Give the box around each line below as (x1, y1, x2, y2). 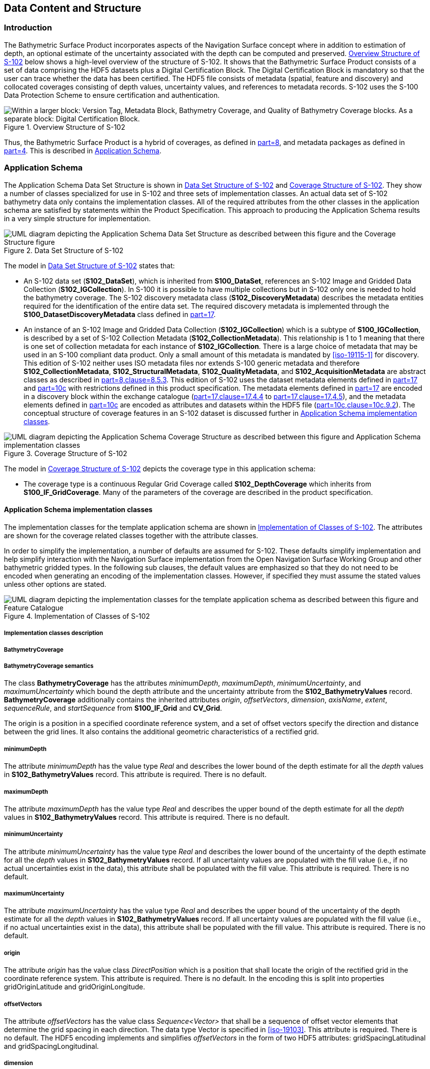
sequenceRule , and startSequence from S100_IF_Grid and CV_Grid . (4, 704, 222, 713)
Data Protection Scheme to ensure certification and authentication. (4, 90, 220, 99)
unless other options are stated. (4, 579, 107, 588)
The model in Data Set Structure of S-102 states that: (4, 261, 175, 270)
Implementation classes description (4, 630, 103, 637)
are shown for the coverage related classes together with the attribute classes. (4, 531, 258, 540)
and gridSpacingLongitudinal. (4, 1042, 99, 1051)
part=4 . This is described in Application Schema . (4, 146, 161, 155)
